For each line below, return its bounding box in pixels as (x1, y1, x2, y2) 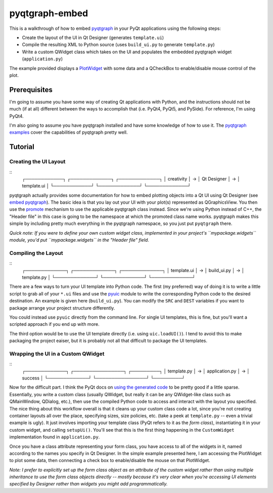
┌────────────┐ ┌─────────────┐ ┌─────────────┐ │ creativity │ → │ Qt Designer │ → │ (22, 175, 240, 182)
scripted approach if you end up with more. (9, 321, 100, 327)
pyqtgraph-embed (9, 8, 88, 19)
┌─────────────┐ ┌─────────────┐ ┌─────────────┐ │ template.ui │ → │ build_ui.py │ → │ (22, 267, 245, 273)
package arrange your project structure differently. (9, 305, 115, 311)
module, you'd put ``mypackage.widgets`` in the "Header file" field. (9, 237, 149, 243)
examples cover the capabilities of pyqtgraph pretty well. (9, 129, 128, 135)
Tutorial (9, 142, 35, 151)
